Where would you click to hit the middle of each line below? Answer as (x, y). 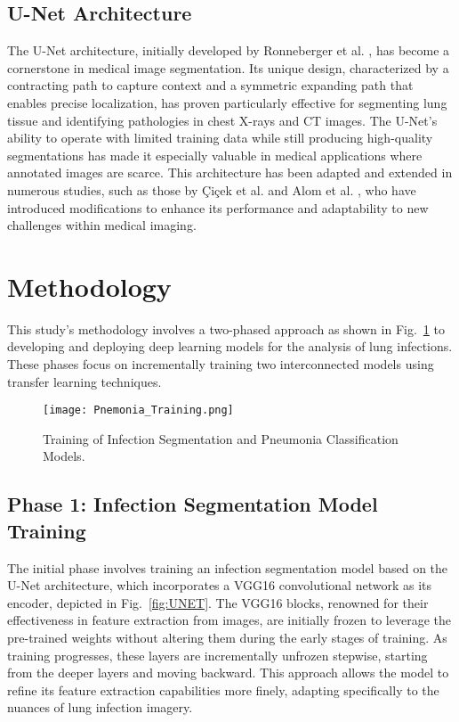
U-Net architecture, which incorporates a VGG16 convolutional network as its (219, 585)
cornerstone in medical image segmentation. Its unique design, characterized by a (228, 67)
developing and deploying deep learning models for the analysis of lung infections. (230, 346)
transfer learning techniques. (85, 381)
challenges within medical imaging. (102, 225)
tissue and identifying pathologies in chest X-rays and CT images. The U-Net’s (222, 120)
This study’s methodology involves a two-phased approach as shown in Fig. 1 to (226, 328)
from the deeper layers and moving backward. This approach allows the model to (228, 673)
